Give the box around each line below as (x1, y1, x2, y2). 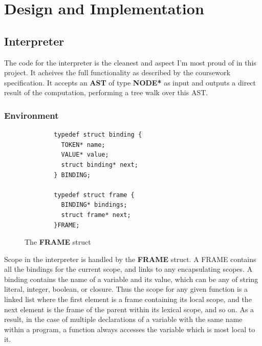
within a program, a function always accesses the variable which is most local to (4, 323, 255, 334)
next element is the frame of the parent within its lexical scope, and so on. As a (4, 304, 254, 314)
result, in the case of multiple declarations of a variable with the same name (4, 314, 243, 325)
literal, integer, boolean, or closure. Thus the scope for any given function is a (4, 284, 248, 294)
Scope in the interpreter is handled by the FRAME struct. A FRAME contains (4, 253, 256, 264)
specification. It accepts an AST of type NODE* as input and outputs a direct (4, 77, 256, 88)
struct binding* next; (61, 161, 138, 168)
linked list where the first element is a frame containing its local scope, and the (4, 294, 252, 305)
